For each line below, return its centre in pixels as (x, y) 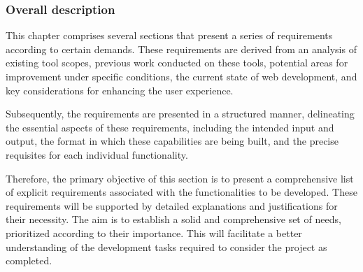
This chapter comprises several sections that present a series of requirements (169, 35)
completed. (29, 260)
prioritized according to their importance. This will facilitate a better (154, 232)
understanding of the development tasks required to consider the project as (166, 246)
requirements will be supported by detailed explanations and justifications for (172, 205)
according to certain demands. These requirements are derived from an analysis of (181, 49)
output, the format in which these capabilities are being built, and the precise (172, 141)
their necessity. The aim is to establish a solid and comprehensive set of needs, (173, 219)
